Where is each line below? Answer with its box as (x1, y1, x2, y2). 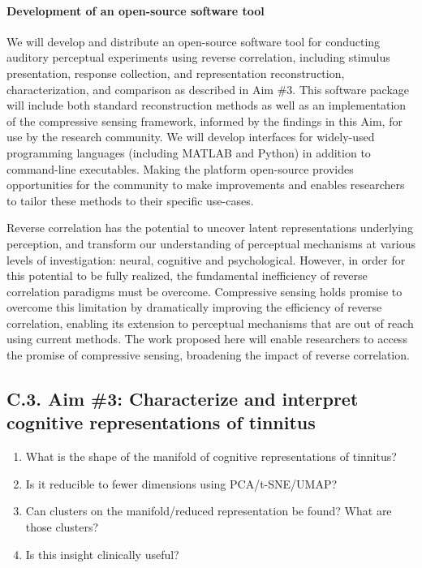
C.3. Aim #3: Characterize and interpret (6, 386, 359, 411)
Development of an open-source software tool (6, 2, 265, 19)
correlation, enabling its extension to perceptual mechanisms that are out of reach (6, 314, 414, 331)
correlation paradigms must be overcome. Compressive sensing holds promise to (6, 282, 403, 299)
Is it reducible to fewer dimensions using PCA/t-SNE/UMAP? (25, 475, 338, 492)
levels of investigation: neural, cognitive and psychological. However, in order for (6, 251, 406, 268)
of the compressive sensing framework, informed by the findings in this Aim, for (6, 112, 403, 129)
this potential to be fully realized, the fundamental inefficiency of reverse (6, 267, 368, 284)
